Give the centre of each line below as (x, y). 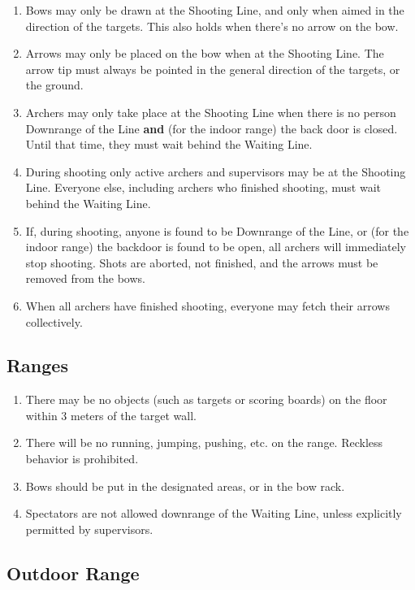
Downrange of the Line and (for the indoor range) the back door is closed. (212, 128)
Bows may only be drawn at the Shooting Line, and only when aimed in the (215, 10)
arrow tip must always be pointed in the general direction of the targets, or (213, 69)
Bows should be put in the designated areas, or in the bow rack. (185, 486)
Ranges (37, 365)
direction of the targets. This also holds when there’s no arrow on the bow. (212, 26)
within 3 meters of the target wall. (111, 415)
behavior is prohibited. (82, 459)
